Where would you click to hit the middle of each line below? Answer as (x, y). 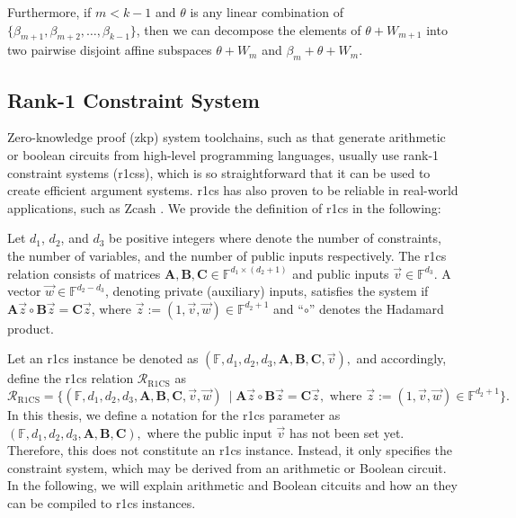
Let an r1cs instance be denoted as (103, 358)
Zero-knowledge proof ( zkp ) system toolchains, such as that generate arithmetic (227, 137)
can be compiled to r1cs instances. (102, 502)
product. (31, 328)
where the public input (209, 432)
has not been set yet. (347, 432)
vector (24, 291)
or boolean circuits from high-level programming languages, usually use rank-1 (223, 154)
